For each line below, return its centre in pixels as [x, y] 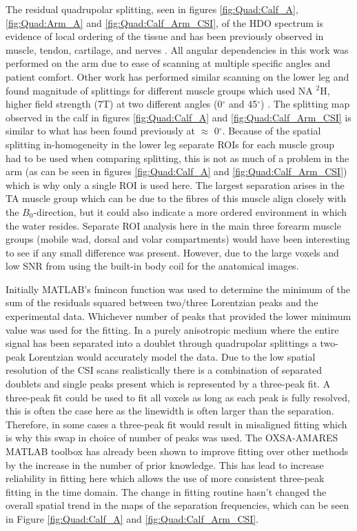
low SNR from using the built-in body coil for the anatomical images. [152, 266]
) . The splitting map [305, 104]
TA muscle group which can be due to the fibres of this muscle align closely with [176, 198]
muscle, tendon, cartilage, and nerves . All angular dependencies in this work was [177, 49]
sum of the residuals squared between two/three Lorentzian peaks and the [162, 302]
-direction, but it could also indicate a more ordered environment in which [190, 211]
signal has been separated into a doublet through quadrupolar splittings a [161, 343]
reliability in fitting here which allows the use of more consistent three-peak [165, 478]
